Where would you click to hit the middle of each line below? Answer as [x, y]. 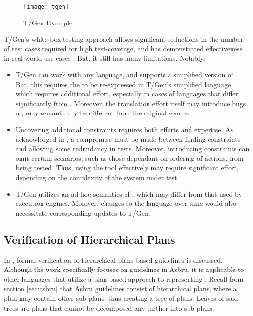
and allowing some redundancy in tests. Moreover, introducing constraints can [132, 148]
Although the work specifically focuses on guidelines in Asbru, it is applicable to [124, 269]
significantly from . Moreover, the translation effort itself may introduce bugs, [132, 103]
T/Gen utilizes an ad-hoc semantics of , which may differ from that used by [129, 193]
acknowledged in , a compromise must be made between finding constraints [128, 139]
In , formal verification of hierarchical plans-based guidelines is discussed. [113, 260]
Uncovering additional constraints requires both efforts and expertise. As [124, 129]
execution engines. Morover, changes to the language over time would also [126, 203]
